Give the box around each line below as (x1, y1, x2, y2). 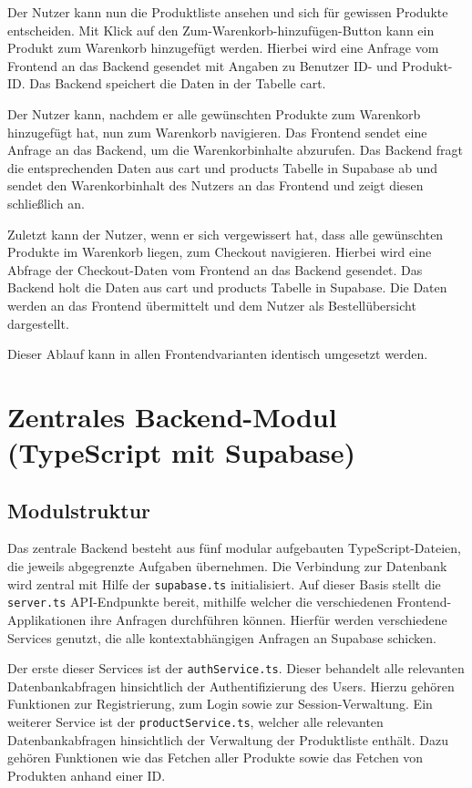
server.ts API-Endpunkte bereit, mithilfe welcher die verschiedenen (7, 592, 393, 611)
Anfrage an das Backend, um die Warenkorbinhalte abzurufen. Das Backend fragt (7, 140, 463, 159)
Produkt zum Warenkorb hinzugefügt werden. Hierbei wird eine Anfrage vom (7, 38, 439, 57)
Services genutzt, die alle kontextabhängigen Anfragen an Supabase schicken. (7, 628, 436, 647)
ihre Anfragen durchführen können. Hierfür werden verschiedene (90, 609, 447, 629)
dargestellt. (7, 313, 69, 333)
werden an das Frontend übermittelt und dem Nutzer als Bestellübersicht (7, 295, 416, 314)
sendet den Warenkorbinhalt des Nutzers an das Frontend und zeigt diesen (7, 176, 424, 195)
